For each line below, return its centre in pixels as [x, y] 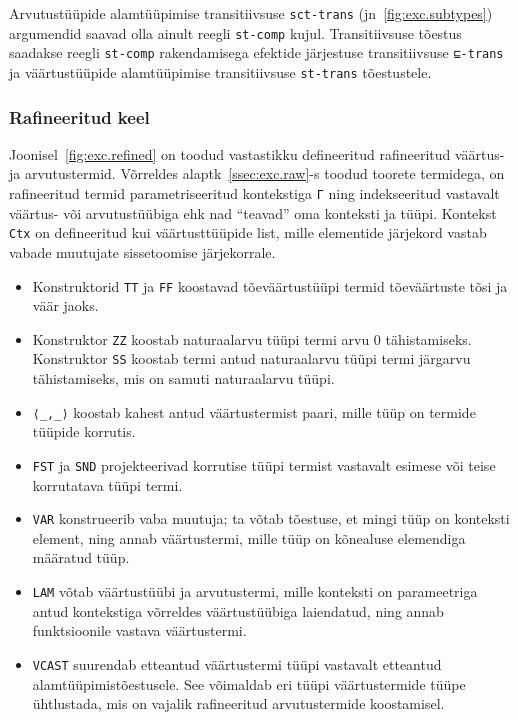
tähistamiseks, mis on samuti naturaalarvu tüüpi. [183, 378]
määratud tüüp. [81, 557]
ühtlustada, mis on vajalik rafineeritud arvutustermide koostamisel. [238, 703]
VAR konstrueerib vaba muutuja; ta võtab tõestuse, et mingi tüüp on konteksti [271, 518]
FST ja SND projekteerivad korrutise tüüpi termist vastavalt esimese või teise [264, 464]
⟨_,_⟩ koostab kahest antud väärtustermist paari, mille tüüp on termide [254, 411]
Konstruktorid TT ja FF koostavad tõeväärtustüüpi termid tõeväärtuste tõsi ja [270, 285]
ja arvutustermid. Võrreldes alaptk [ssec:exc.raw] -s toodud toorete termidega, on [257, 173]
